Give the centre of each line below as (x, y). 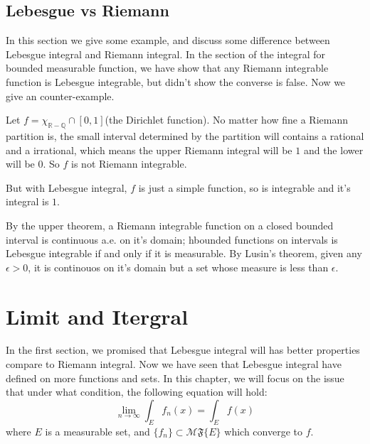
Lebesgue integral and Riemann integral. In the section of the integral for (166, 54)
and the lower (333, 150)
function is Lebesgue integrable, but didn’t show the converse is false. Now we (176, 81)
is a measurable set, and (97, 431)
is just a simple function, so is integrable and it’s (244, 187)
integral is (27, 201)
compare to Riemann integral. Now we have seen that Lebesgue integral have (174, 364)
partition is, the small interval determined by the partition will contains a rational (185, 135)
